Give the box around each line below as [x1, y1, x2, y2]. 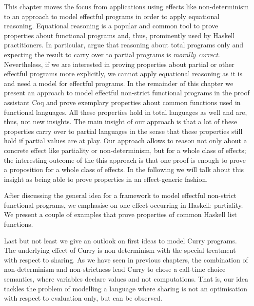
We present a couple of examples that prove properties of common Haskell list [4, 209, 237, 219]
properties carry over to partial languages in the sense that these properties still [4, 126, 243, 136]
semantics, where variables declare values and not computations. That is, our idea [4, 274, 249, 284]
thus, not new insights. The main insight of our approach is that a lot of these [4, 116, 237, 127]
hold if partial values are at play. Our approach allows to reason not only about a [4, 135, 247, 146]
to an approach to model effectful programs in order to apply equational [4, 11, 220, 21]
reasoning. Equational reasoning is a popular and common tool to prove [4, 21, 218, 31]
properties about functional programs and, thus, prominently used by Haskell [4, 30, 235, 40]
